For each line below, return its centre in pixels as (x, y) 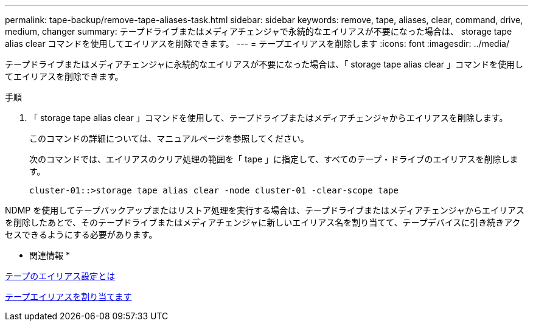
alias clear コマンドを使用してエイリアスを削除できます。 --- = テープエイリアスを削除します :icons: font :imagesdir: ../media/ (257, 43)
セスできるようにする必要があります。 (81, 234)
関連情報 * (50, 255)
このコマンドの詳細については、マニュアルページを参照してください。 (169, 138)
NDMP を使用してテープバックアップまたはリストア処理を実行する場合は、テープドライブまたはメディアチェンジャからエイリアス (265, 210)
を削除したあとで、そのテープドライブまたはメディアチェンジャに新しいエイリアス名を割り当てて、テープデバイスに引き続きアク (263, 222)
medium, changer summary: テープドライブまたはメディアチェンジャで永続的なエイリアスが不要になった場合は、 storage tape (259, 31)
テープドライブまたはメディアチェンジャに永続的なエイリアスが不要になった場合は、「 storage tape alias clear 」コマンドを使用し (264, 64)
